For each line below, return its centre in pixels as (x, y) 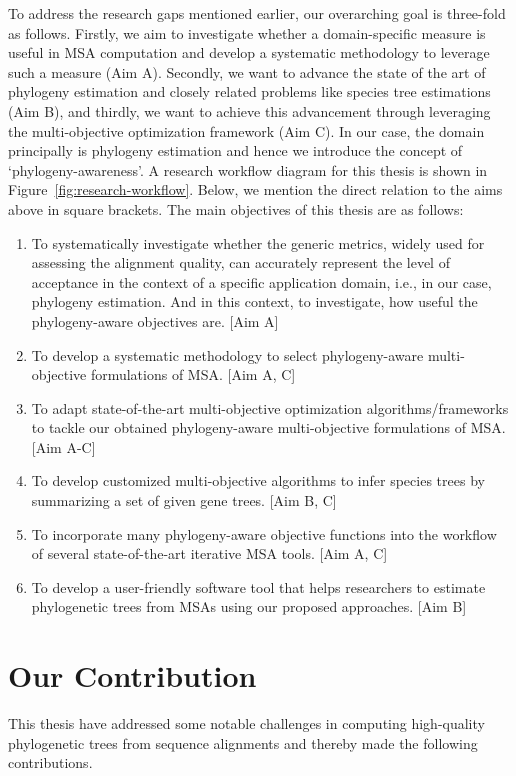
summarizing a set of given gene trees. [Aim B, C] (184, 500)
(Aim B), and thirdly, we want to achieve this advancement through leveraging (249, 110)
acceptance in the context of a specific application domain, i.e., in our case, (261, 281)
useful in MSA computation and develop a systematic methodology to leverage (249, 52)
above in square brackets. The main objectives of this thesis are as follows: (236, 208)
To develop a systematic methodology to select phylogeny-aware (227, 354)
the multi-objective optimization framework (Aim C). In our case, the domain (246, 130)
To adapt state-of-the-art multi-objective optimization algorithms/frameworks (270, 407)
